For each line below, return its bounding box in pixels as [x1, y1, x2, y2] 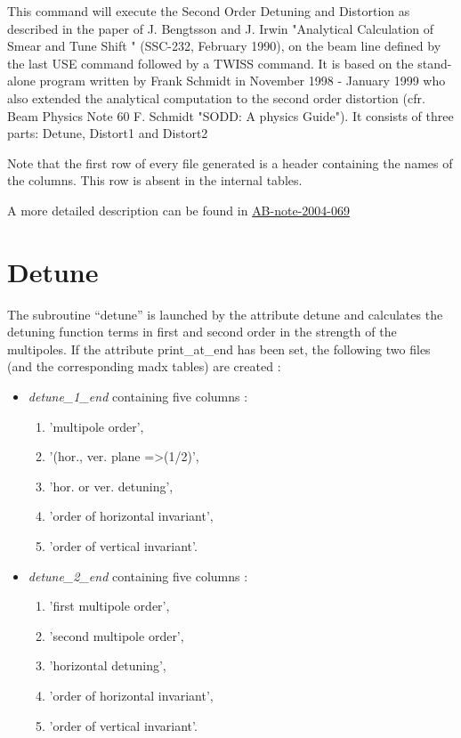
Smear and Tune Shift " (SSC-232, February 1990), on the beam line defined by [7, 36, 441, 55]
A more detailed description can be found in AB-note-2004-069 [7, 200, 350, 219]
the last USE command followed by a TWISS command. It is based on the [7, 53, 414, 72]
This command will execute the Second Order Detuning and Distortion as [7, 2, 410, 20]
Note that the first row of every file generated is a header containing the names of [7, 153, 453, 172]
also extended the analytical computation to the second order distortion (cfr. [7, 88, 425, 107]
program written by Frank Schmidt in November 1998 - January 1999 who [39, 71, 446, 90]
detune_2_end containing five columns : [28, 566, 248, 585]
